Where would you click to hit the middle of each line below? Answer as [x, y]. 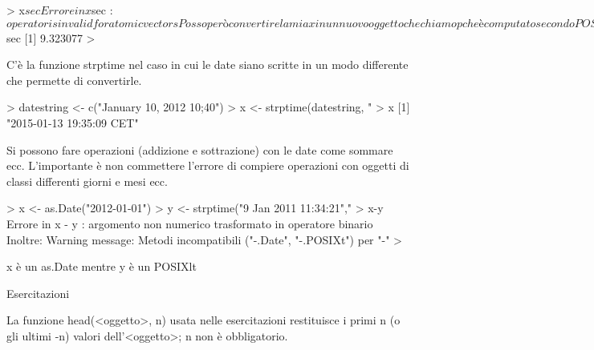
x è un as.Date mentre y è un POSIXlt [102, 266]
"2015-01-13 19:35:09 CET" [73, 122]
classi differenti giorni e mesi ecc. [87, 181]
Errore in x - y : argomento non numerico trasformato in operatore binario [190, 223]
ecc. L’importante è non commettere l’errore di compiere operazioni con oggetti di [208, 165]
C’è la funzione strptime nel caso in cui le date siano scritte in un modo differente [207, 64]
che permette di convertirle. [74, 80]
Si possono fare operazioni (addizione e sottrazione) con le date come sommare [200, 149]
